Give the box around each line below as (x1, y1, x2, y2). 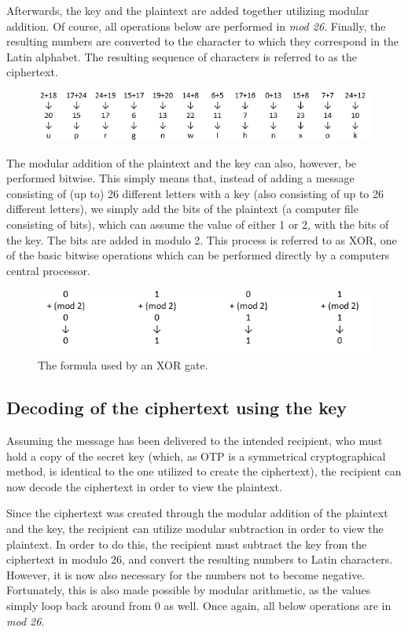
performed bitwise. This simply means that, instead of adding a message (6, 170, 355, 186)
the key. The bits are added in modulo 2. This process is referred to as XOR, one (6, 231, 397, 248)
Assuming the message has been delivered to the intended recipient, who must (6, 432, 383, 449)
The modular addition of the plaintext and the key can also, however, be (6, 154, 357, 171)
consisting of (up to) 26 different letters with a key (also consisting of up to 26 (6, 185, 384, 201)
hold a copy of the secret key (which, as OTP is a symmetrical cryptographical (6, 447, 386, 464)
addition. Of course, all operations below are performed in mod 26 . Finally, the (6, 17, 386, 34)
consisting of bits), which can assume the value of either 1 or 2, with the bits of (6, 215, 389, 232)
